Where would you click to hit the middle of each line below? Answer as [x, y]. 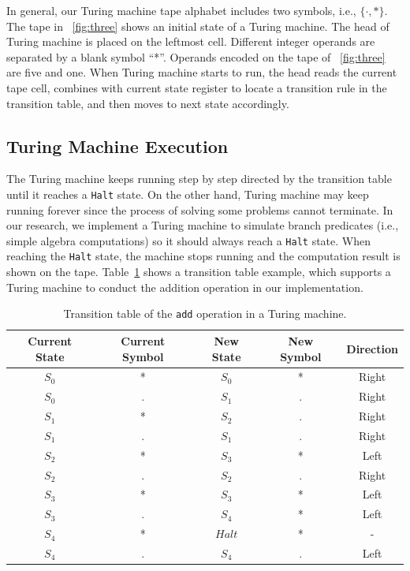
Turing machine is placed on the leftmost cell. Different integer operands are [191, 41]
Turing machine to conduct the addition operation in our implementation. [185, 287]
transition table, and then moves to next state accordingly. [148, 103]
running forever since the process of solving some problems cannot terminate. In [200, 209]
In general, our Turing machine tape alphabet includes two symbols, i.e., [181, 10]
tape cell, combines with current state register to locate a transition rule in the [197, 87]
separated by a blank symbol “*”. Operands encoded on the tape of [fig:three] [196, 56]
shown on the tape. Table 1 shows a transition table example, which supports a [199, 272]
